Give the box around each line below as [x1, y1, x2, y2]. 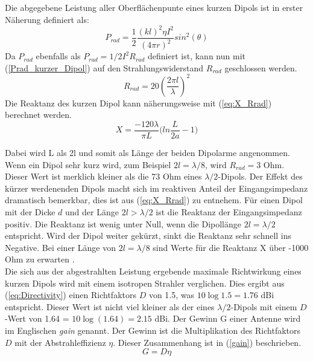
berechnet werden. [5, 108, 72, 121]
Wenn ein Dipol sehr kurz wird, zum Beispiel [5, 158, 171, 171]
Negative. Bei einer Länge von [5, 241, 116, 253]
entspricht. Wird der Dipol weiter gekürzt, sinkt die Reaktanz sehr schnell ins [5, 229, 292, 242]
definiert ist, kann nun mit [148, 50, 245, 62]
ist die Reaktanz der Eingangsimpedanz [156, 206, 302, 218]
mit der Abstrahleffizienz [14, 336, 106, 348]
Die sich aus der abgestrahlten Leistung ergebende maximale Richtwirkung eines [5, 264, 302, 277]
